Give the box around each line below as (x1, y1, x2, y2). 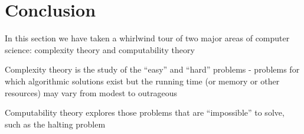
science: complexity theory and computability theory (5, 43, 195, 55)
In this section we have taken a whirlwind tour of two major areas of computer (5, 32, 290, 44)
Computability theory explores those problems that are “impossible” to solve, (5, 106, 285, 119)
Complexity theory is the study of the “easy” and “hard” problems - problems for (5, 63, 300, 76)
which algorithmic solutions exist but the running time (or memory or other (5, 74, 280, 87)
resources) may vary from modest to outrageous (5, 86, 178, 99)
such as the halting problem (5, 117, 106, 130)
